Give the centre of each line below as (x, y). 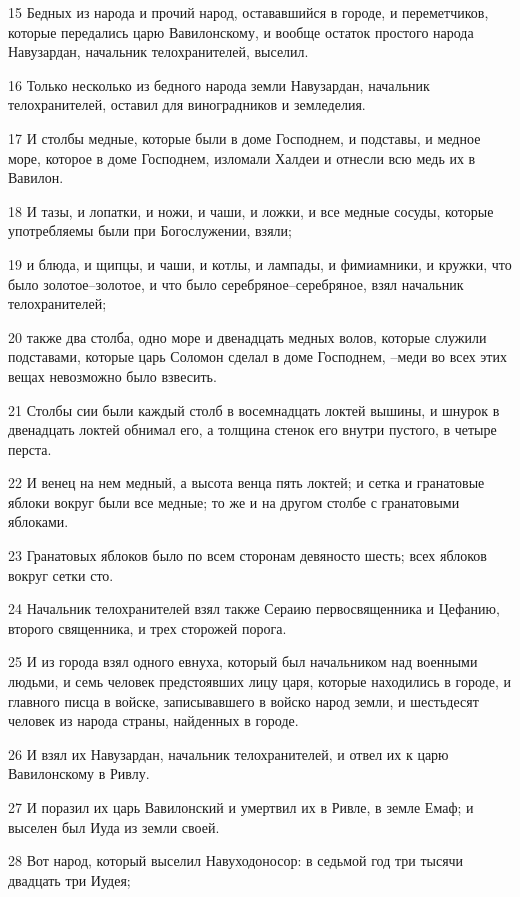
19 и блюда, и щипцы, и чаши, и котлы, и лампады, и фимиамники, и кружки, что (260, 263)
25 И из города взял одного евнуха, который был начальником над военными (243, 661)
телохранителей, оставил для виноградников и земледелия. (187, 104)
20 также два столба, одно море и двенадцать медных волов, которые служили (247, 336)
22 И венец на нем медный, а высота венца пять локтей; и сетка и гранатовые (246, 482)
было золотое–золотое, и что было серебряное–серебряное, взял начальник (236, 283)
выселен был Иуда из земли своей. (114, 826)
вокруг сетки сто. (61, 574)
